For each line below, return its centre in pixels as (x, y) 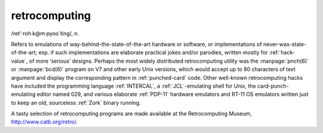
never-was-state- (285, 44)
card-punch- (273, 86)
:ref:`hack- (282, 52)
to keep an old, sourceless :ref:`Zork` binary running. (76, 103)
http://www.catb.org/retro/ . (44, 122)
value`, (19, 61)
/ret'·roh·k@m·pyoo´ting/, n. (45, 33)
